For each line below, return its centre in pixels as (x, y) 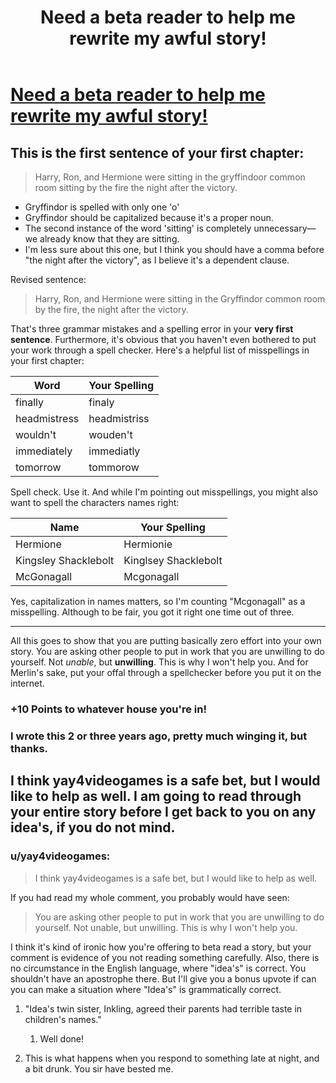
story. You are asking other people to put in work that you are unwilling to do (167, 651)
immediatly (114, 451)
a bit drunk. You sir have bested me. (99, 1068)
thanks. (29, 748)
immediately (44, 451)
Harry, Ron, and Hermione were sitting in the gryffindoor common (170, 177)
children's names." (63, 1019)
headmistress (47, 418)
